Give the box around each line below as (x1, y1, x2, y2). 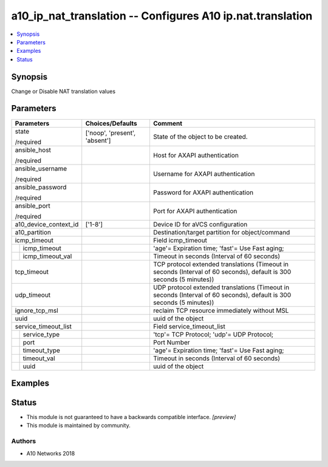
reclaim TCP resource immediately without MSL (152, 306, 289, 315)
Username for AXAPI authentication (152, 169, 255, 178)
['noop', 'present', (85, 128, 136, 137)
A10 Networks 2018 (26, 449, 75, 457)
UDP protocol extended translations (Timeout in (152, 283, 290, 291)
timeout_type (22, 346, 61, 355)
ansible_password (15, 183, 67, 191)
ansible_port (15, 201, 51, 210)
